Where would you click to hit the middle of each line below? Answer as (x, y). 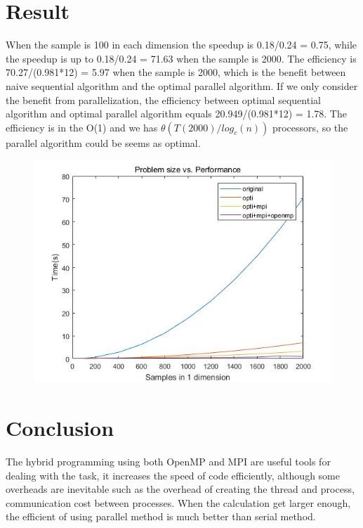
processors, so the (310, 127)
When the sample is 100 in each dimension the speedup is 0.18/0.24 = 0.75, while (181, 45)
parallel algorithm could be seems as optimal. (103, 142)
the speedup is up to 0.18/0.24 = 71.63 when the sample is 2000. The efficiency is (181, 58)
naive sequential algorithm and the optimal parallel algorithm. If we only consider (182, 85)
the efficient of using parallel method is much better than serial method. (161, 516)
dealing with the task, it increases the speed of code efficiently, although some (173, 475)
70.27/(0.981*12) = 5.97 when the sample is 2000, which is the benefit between (176, 72)
